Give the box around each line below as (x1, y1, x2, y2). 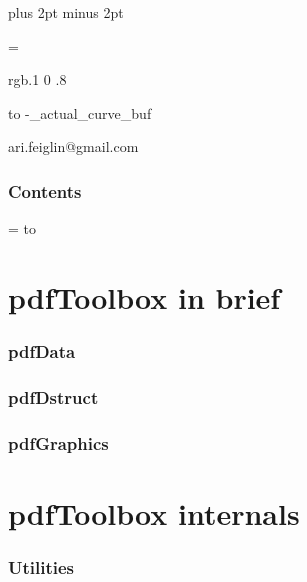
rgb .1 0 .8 (8, 69, 67, 90)
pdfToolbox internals (8, 492, 300, 533)
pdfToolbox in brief (8, 276, 281, 317)
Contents (8, 178, 82, 203)
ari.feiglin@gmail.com (8, 136, 139, 157)
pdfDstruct (8, 384, 99, 409)
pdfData (8, 339, 76, 364)
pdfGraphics (8, 430, 109, 455)
